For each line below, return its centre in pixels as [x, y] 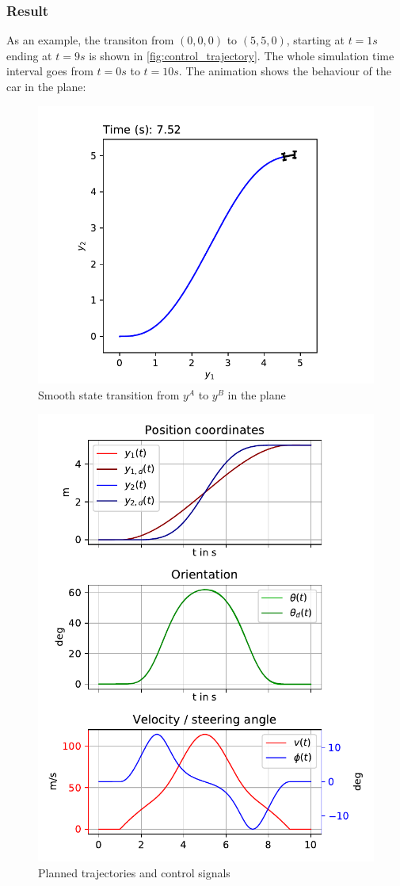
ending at [29, 55]
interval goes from [50, 71]
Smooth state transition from [109, 394]
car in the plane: [46, 86]
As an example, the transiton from [90, 40]
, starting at [315, 40]
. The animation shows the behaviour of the [285, 71]
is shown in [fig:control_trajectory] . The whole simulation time [242, 55]
